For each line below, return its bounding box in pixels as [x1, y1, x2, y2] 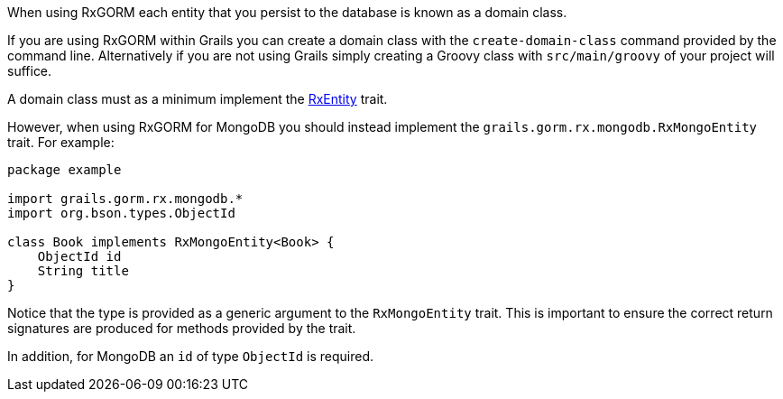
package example [7, 162, 122, 177]
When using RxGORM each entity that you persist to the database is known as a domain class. [7, 5, 567, 20]
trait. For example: [7, 135, 115, 150]
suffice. [7, 63, 52, 79]
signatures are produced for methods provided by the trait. [7, 320, 356, 336]
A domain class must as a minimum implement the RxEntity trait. [7, 91, 388, 107]
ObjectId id [37, 249, 122, 264]
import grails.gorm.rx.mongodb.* [7, 191, 244, 206]
